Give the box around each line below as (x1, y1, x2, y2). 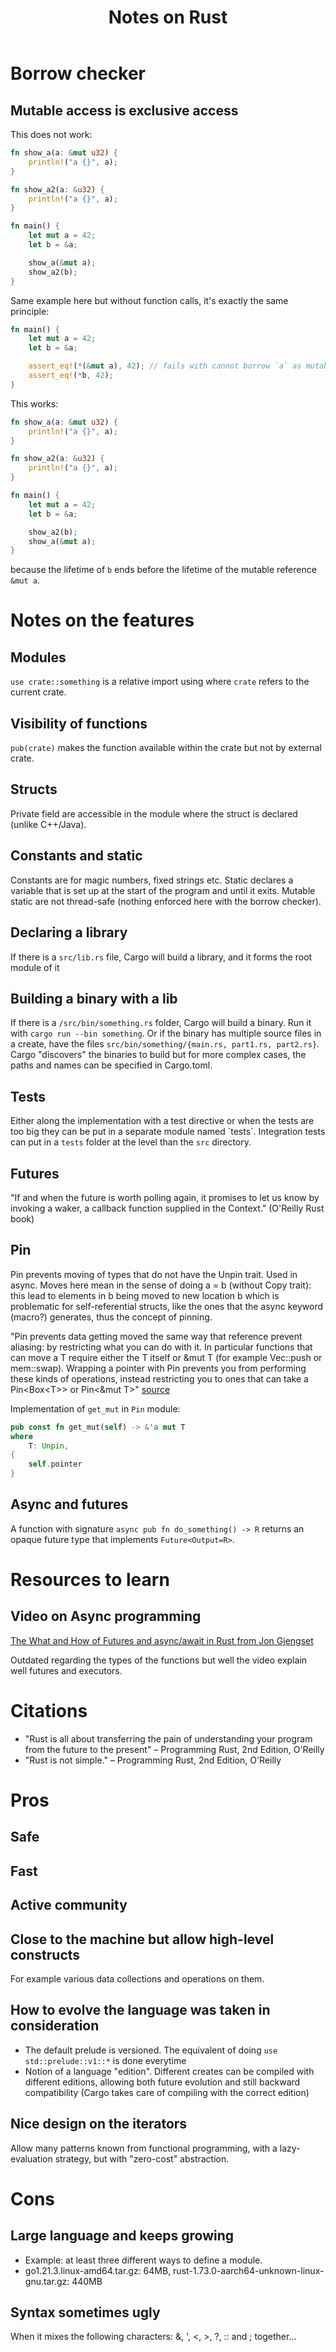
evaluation (10, 2152, 53, 2165)
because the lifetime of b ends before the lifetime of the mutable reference (10, 564, 317, 576)
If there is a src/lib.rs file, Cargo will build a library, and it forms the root (10, 951, 313, 963)
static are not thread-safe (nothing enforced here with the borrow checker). (10, 895, 322, 907)
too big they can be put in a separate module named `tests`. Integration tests (10, 1126, 326, 1138)
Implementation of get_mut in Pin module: (10, 1402, 181, 1415)
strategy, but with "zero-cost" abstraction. (54, 2152, 230, 2165)
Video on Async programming (10, 1608, 202, 1625)
